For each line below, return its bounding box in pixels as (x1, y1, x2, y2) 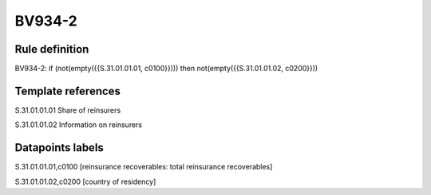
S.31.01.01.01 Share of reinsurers (14, 105, 121, 115)
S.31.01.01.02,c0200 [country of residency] (14, 177, 156, 186)
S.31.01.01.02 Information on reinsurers (14, 120, 143, 129)
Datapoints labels (14, 141, 104, 155)
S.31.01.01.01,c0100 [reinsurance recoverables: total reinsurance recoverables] (14, 162, 273, 172)
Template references (14, 84, 121, 97)
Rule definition (14, 42, 89, 56)
